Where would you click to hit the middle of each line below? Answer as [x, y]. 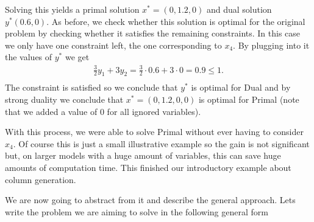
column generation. [41, 179]
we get [77, 57]
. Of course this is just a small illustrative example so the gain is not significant [161, 143]
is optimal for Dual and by [241, 87]
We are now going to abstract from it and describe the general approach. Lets [150, 200]
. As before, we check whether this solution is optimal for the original [176, 21]
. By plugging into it [271, 45]
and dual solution [239, 9]
